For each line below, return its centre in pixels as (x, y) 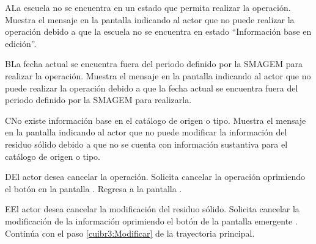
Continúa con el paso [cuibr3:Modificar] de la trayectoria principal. (130, 233)
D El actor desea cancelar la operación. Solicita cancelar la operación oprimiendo (155, 177)
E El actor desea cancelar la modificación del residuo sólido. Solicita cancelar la (152, 209)
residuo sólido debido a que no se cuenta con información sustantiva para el (146, 144)
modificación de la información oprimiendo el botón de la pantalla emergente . (151, 221)
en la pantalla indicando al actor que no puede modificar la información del (146, 132)
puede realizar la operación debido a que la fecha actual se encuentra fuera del (152, 88)
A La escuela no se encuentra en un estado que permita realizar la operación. (148, 7)
